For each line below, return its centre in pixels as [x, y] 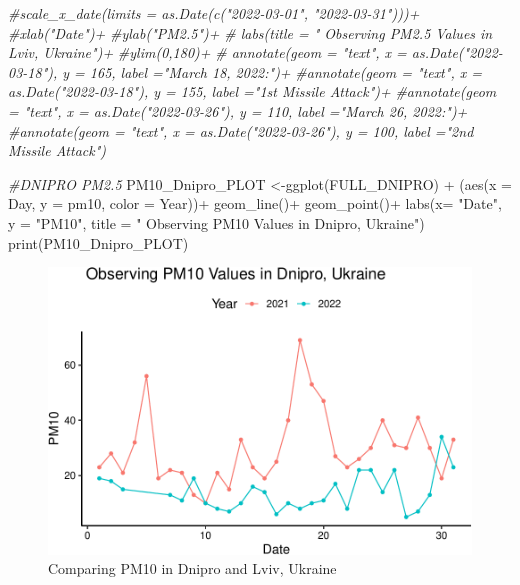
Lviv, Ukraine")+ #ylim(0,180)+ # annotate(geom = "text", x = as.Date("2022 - [255, 52]
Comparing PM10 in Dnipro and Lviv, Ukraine [192, 568]
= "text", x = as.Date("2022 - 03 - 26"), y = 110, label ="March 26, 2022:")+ [238, 110]
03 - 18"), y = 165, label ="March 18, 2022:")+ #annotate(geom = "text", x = [245, 71]
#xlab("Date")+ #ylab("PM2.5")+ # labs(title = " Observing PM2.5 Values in [250, 32]
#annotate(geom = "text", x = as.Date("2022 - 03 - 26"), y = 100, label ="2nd [241, 130]
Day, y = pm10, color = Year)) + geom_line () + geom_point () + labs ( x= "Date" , [255, 203]
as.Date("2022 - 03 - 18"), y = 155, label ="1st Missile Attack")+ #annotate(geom [252, 91]
